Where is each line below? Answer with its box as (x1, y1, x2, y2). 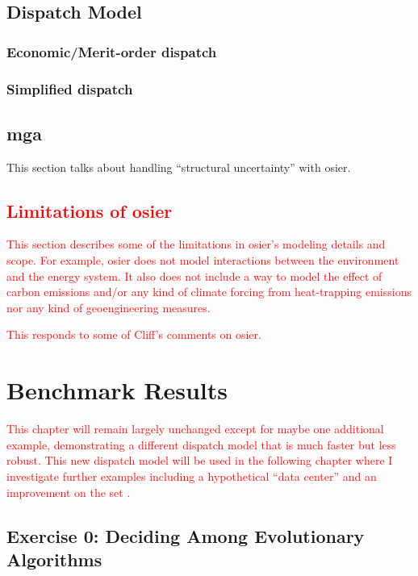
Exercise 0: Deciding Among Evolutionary (6, 523, 365, 548)
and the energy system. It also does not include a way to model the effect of (6, 267, 382, 284)
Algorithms (6, 546, 102, 571)
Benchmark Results (6, 374, 228, 407)
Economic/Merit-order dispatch (6, 41, 217, 61)
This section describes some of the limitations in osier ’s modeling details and (6, 236, 386, 253)
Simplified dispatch (6, 78, 133, 98)
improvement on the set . (6, 483, 131, 500)
